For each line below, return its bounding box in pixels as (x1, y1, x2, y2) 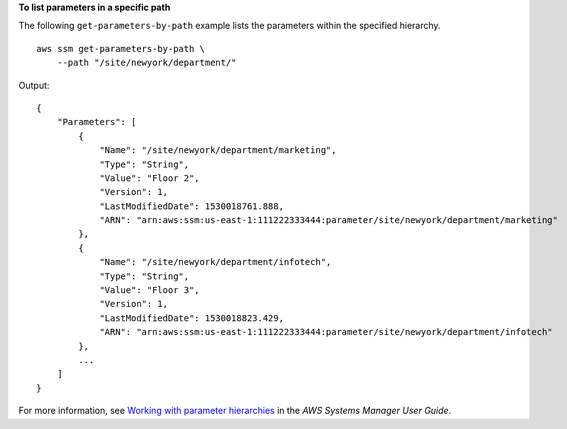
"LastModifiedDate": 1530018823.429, (99, 312, 285, 324)
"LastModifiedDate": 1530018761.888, (99, 200, 285, 212)
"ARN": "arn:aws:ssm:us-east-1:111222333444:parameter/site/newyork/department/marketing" (99, 215, 559, 226)
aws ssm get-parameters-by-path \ (36, 43, 205, 54)
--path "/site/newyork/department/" (56, 57, 237, 69)
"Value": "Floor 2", (99, 172, 200, 184)
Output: (18, 79, 50, 91)
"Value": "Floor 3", (99, 285, 200, 296)
